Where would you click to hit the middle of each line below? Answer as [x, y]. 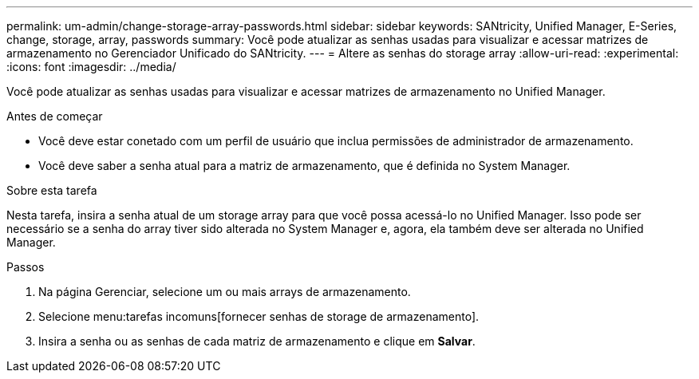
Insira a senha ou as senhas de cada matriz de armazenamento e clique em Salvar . [257, 341]
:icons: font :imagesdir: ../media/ [91, 67]
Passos [26, 267]
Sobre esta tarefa [52, 190]
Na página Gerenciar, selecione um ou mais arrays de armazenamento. [225, 292]
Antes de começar [55, 116]
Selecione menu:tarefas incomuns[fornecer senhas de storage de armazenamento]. [259, 316]
